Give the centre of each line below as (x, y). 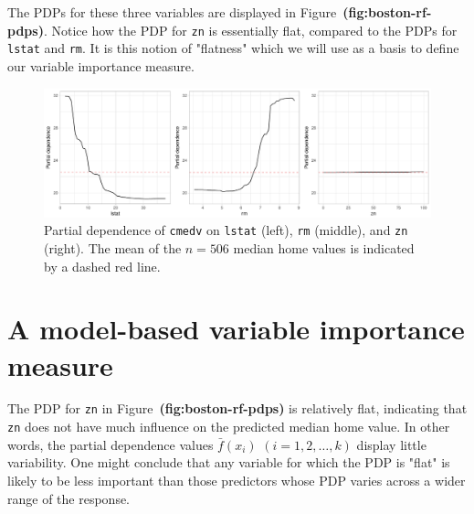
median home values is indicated (324, 247)
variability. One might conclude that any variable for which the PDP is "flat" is (229, 462)
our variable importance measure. (101, 65)
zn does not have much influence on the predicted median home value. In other (229, 427)
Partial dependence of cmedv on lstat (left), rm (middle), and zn (226, 230)
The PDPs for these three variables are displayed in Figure (172, 12)
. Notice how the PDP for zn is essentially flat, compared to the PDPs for (250, 30)
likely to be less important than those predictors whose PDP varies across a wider (237, 480)
